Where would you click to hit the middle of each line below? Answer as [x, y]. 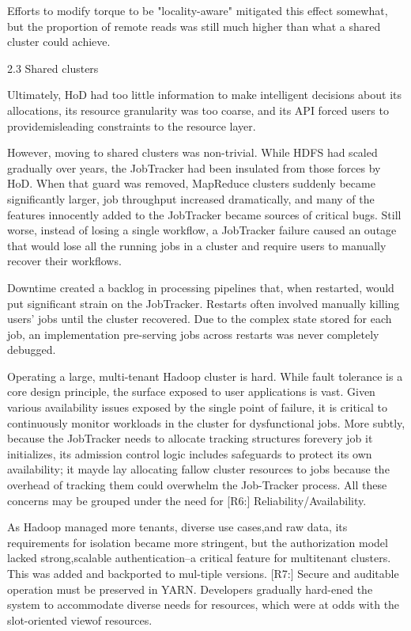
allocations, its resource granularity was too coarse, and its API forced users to [198, 110]
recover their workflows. [64, 261]
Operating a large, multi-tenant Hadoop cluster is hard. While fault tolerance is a [205, 376]
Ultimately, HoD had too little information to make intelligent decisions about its [205, 95]
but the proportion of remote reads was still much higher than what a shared [194, 26]
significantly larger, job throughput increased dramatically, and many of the [191, 198]
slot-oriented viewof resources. [80, 620]
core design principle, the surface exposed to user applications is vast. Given [191, 392]
